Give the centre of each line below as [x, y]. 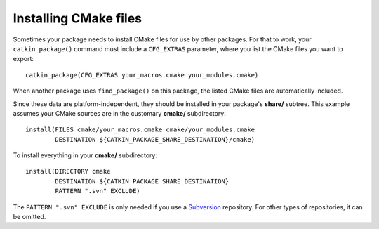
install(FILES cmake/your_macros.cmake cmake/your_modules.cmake [140, 130]
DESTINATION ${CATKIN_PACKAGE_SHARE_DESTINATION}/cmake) [155, 139]
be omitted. [29, 217]
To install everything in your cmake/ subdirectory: [85, 155]
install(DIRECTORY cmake [68, 171]
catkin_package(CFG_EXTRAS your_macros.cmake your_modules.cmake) [142, 75]
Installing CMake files [78, 18]
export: [24, 59]
